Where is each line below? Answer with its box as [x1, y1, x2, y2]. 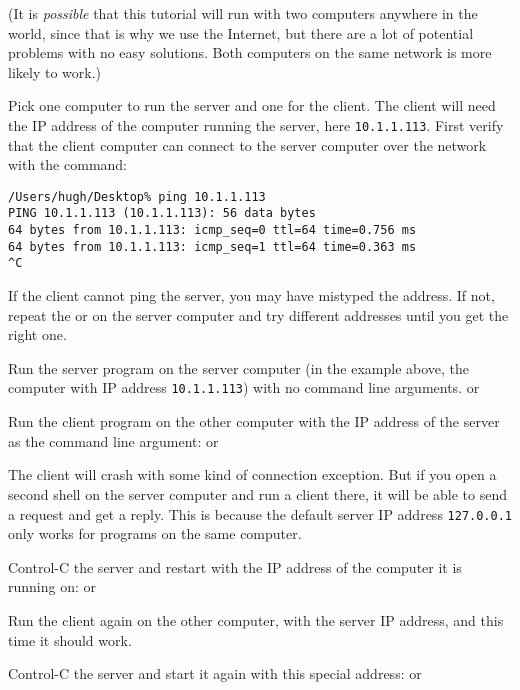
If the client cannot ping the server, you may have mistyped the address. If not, [8, 285, 495, 306]
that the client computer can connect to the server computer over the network [8, 134, 487, 155]
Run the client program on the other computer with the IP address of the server [8, 411, 500, 432]
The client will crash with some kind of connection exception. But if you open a [8, 464, 497, 485]
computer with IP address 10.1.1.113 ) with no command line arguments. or [8, 377, 480, 398]
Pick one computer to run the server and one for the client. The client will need [8, 95, 496, 116]
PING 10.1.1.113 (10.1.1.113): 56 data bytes [8, 206, 316, 221]
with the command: [8, 154, 127, 175]
